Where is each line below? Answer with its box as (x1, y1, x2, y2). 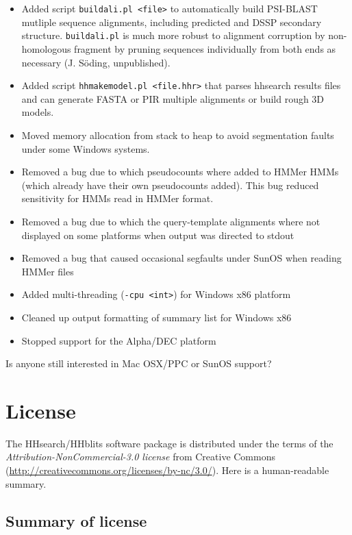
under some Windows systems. (21, 141, 150, 155)
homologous (21, 41, 71, 55)
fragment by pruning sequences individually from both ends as (74, 41, 336, 55)
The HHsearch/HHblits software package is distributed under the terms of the (5, 436, 334, 450)
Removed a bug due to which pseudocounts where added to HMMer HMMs (21, 164, 339, 179)
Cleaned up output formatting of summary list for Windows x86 (21, 310, 292, 324)
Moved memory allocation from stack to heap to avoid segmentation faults (21, 127, 334, 142)
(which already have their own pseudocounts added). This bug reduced (21, 177, 319, 192)
